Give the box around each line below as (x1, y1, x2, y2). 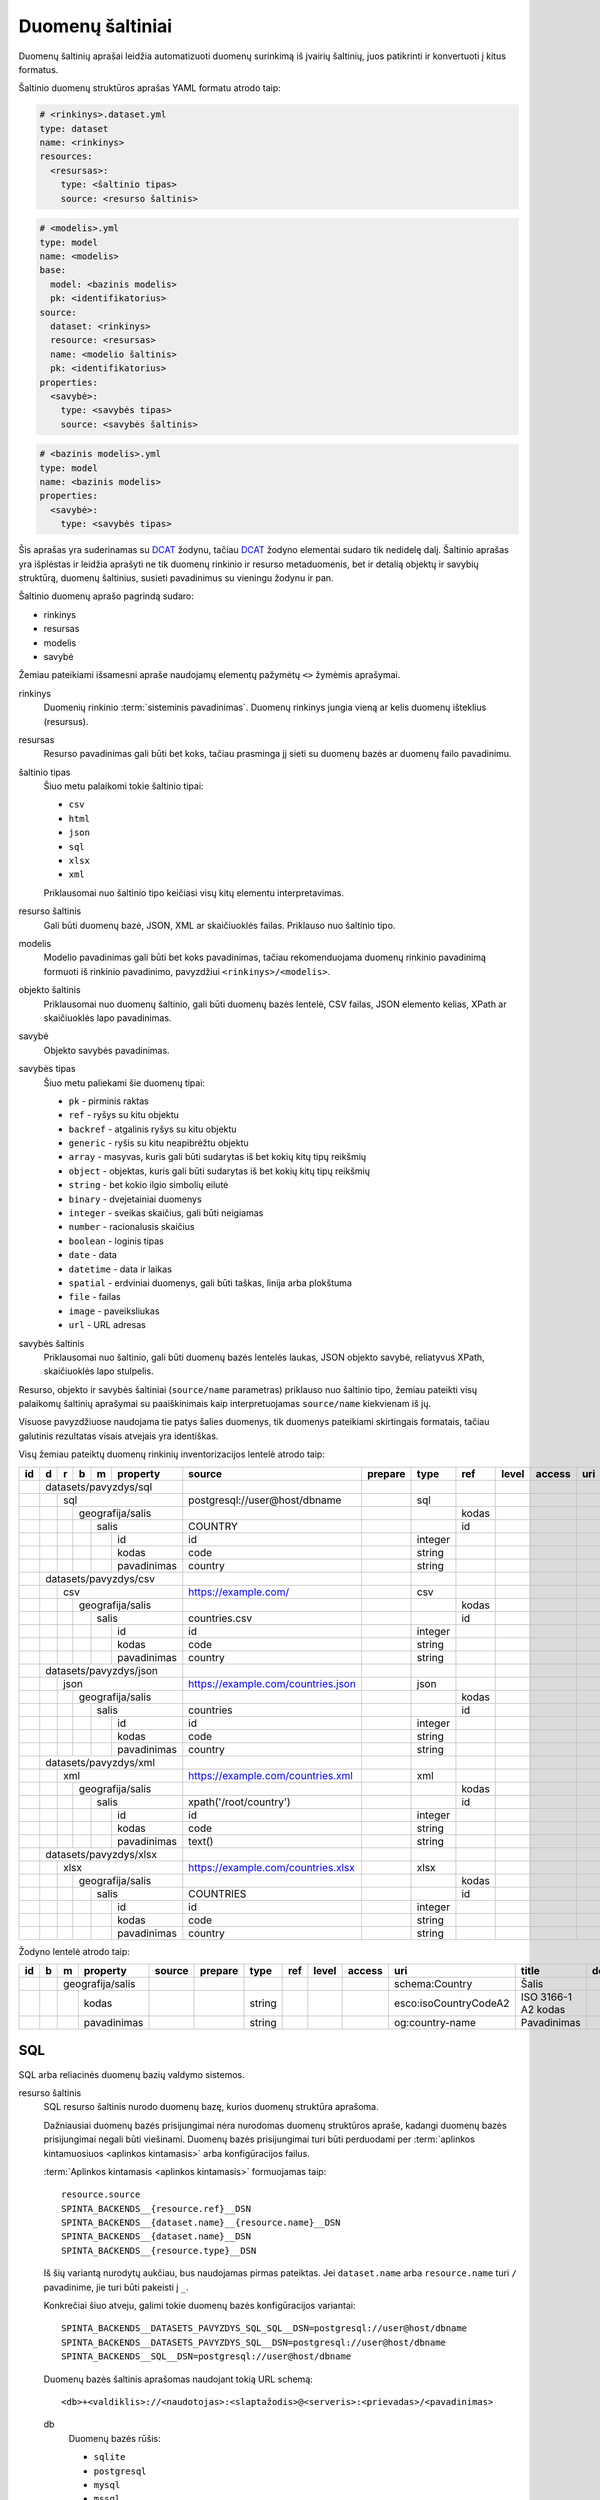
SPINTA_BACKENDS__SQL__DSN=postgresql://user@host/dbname (61, 2351, 352, 2362)
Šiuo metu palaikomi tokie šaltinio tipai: (43, 780, 204, 792)
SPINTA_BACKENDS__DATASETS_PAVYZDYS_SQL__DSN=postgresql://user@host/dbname (61, 2336, 447, 2348)
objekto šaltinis (18, 984, 81, 996)
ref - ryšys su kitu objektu (68, 1109, 180, 1121)
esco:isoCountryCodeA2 (393, 1996, 510, 2010)
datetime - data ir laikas (68, 1263, 172, 1275)
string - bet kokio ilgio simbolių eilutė (68, 1179, 229, 1191)
